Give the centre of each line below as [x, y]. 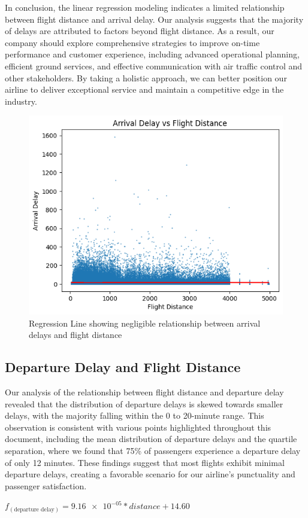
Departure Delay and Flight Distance [123, 367]
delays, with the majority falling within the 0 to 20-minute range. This [135, 415]
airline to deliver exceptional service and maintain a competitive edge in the [144, 89]
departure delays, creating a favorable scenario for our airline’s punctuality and [150, 474]
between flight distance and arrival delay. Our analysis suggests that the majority [154, 19]
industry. [21, 101]
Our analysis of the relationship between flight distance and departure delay [144, 391]
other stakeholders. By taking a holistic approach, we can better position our [146, 77]
